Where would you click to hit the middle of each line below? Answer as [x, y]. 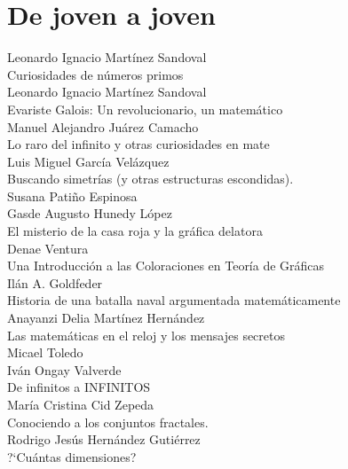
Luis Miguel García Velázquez [88, 161]
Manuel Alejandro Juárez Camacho [103, 126]
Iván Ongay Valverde [64, 369]
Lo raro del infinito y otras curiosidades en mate [138, 144]
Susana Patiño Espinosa [72, 195]
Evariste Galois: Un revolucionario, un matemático [145, 109]
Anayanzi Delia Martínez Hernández [106, 318]
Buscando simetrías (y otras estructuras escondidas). [150, 179]
